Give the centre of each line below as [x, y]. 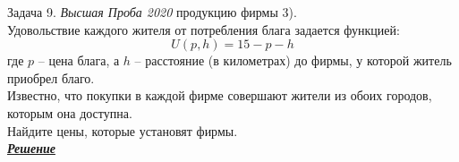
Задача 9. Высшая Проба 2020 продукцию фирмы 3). [152, 12]
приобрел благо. [51, 77]
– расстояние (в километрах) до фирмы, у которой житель [293, 60]
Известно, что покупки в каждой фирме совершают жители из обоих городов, [220, 95]
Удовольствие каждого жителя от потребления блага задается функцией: [204, 29]
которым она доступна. [70, 112]
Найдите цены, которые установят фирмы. [123, 130]
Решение [31, 148]
